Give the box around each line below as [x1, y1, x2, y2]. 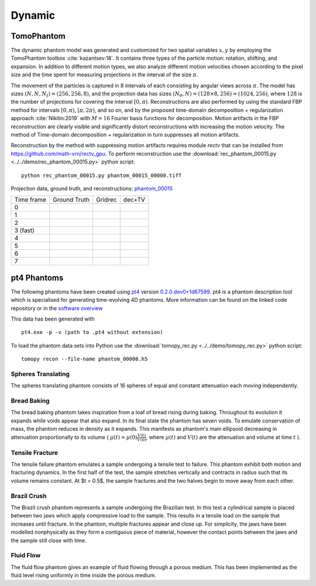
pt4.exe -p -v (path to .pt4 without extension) [21, 329, 163, 336]
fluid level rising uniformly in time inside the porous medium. [11, 572, 156, 579]
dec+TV [123, 196, 146, 204]
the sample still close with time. [11, 537, 87, 544]
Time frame [14, 196, 47, 204]
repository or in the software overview [11, 305, 103, 312]
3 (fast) [14, 226, 35, 234]
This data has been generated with [11, 315, 95, 322]
